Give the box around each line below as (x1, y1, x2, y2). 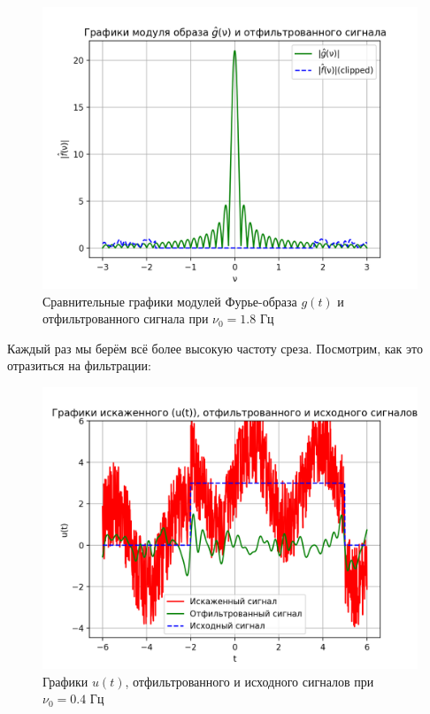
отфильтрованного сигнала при (42, 309, 209, 328)
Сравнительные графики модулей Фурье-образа (42, 291, 297, 310)
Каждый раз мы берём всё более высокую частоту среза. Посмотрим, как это (7, 338, 423, 357)
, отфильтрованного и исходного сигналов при (125, 671, 374, 690)
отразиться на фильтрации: (7, 356, 151, 375)
